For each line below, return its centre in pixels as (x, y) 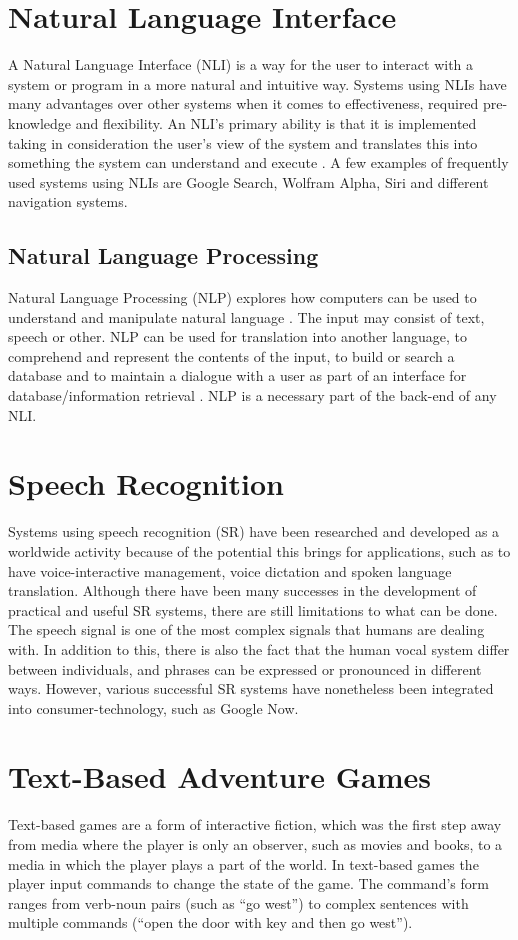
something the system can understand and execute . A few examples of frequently (258, 162)
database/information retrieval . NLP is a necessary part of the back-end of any (252, 395)
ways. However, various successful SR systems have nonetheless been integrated (251, 688)
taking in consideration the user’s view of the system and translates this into (243, 142)
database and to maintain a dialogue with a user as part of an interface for (237, 375)
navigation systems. (68, 201)
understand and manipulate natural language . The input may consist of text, (246, 316)
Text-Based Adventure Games (219, 776)
